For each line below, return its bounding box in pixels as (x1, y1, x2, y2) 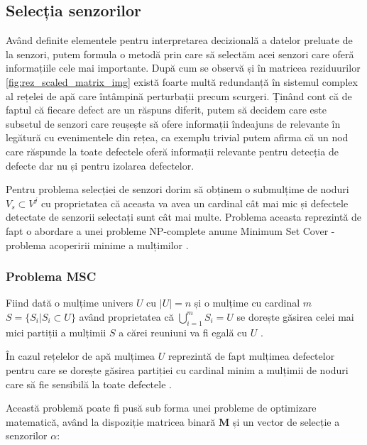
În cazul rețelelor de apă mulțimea (6, 348, 155, 363)
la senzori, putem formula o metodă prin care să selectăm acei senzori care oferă (6, 46, 354, 61)
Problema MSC (6, 268, 97, 285)
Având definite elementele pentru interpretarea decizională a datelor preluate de (6, 33, 353, 48)
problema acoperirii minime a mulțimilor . (6, 237, 189, 252)
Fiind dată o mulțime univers (6, 295, 133, 310)
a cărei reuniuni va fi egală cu (119, 324, 248, 339)
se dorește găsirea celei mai (236, 309, 354, 324)
